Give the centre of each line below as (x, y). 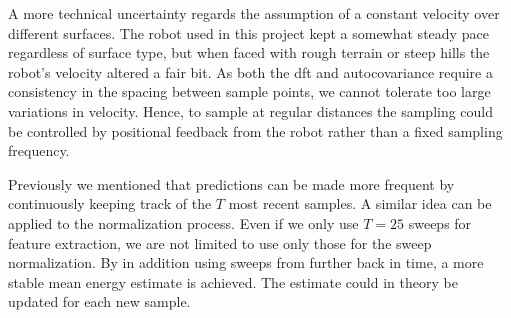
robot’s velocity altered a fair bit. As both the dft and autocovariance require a (250, 71)
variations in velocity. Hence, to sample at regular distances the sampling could (251, 110)
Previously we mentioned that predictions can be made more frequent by (231, 183)
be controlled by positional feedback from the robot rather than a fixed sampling (255, 130)
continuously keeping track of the (110, 203)
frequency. (39, 150)
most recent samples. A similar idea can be (360, 203)
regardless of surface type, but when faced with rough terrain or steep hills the (249, 52)
